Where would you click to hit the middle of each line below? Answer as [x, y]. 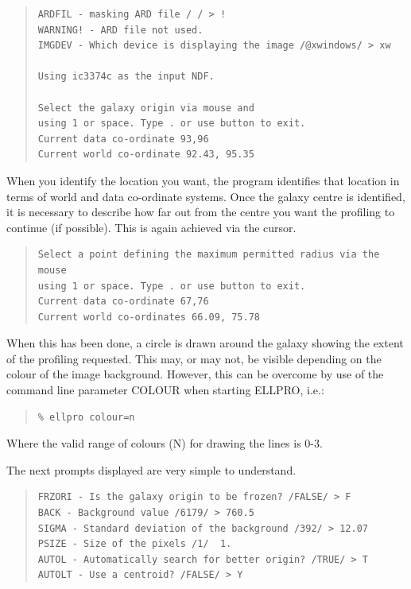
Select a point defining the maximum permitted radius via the [209, 255]
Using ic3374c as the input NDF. [126, 77]
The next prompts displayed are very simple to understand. [151, 469]
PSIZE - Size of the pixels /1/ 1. [135, 544]
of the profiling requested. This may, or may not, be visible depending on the [194, 358]
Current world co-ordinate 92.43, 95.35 [146, 155]
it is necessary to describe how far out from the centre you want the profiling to [201, 212]
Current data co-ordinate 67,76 [123, 302]
